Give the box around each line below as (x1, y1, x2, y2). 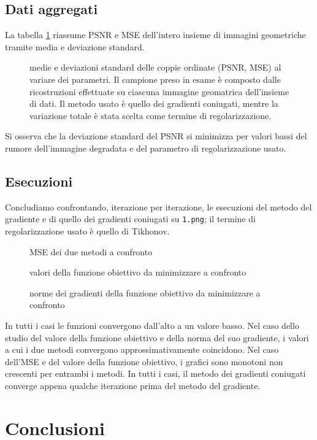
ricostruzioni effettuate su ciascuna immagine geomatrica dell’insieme (29, 85, 289, 98)
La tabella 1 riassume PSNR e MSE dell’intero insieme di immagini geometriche (5, 28, 306, 41)
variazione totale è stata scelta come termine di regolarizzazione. (29, 109, 272, 122)
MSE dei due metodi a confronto (29, 245, 153, 258)
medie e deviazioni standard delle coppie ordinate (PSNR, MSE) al (29, 61, 281, 74)
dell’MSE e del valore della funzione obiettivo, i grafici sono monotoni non (5, 355, 283, 368)
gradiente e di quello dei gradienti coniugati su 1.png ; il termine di (5, 212, 256, 225)
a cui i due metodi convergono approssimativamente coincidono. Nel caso (5, 343, 279, 356)
